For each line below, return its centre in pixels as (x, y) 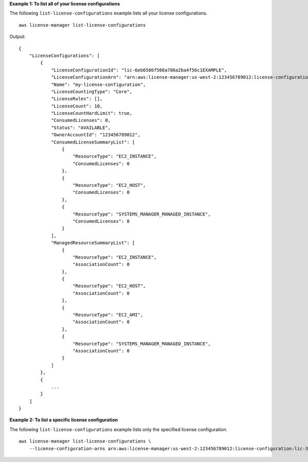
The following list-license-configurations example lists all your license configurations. (109, 13)
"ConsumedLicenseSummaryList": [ (93, 142)
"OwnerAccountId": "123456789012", (96, 135)
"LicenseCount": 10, (77, 106)
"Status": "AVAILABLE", (81, 128)
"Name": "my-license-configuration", (99, 84)
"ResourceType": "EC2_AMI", (108, 315)
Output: (17, 37)
